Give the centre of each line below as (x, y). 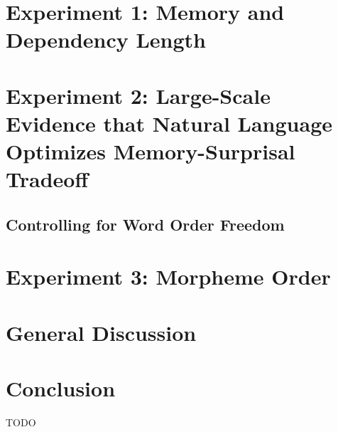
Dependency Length (106, 39)
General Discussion (101, 332)
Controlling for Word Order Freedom (145, 224)
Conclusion (61, 388)
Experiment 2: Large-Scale (138, 95)
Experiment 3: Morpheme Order (168, 276)
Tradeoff (47, 179)
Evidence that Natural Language (169, 123)
